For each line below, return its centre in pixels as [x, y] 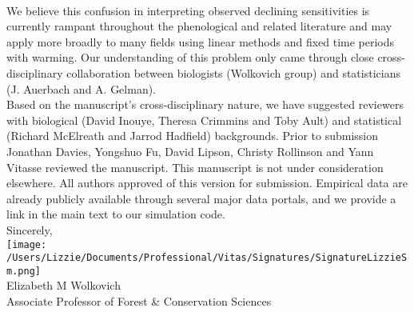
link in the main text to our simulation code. [116, 214]
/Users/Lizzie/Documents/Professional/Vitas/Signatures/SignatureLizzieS [207, 258]
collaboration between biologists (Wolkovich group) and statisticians [233, 72]
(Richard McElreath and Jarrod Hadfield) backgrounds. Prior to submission [192, 136]
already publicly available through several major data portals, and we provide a [201, 198]
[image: [27, 244]
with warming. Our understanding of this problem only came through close [190, 57]
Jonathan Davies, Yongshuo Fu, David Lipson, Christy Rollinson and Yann [190, 151]
